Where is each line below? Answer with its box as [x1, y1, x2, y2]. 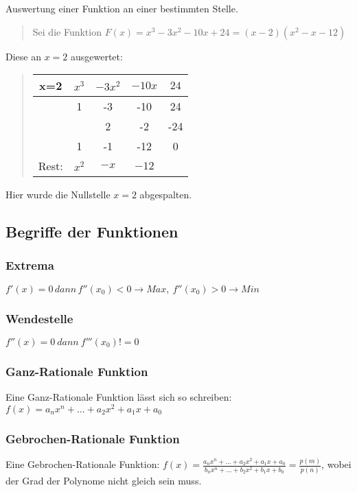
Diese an [5, 49, 41, 63]
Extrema [5, 257, 54, 274]
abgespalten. [139, 187, 192, 202]
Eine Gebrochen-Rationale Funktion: [5, 457, 160, 471]
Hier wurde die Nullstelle [5, 187, 111, 202]
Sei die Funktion [32, 24, 102, 38]
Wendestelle [5, 309, 73, 327]
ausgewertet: [70, 49, 123, 63]
